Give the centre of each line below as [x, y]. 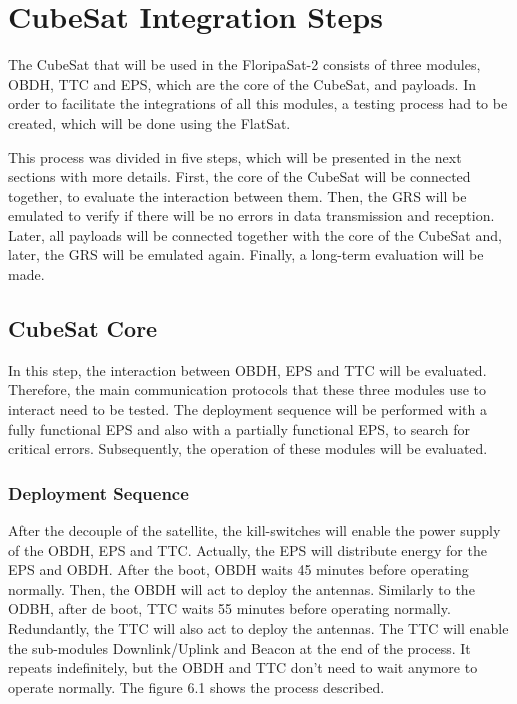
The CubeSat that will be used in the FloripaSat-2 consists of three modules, [244, 64]
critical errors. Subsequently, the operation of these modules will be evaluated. [248, 448]
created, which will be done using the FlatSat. [149, 122]
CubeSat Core [83, 328]
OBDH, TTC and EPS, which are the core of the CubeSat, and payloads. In [242, 83]
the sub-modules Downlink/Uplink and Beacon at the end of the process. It [239, 647]
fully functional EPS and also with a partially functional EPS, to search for [239, 428]
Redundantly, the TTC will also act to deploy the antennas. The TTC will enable [258, 628]
